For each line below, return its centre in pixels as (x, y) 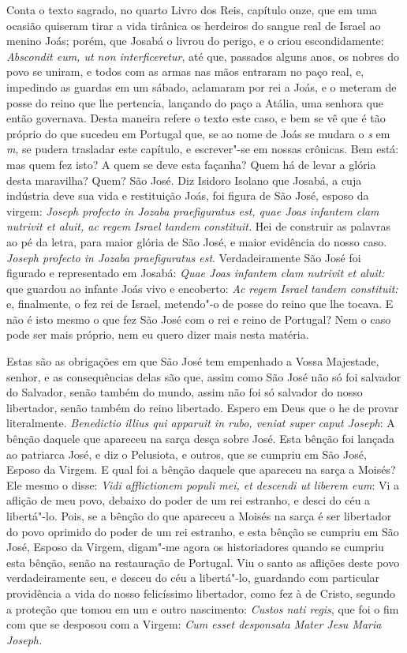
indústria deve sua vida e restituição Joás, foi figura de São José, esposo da (188, 195)
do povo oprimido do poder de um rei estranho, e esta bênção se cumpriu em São (203, 531)
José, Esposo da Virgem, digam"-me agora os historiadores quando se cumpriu (195, 547)
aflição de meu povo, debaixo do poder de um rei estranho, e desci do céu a (189, 500)
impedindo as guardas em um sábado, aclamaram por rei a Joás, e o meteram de (202, 86)
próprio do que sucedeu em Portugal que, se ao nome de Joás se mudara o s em (198, 133)
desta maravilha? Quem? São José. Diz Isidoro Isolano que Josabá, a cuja (184, 180)
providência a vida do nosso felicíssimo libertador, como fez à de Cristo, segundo (201, 593)
